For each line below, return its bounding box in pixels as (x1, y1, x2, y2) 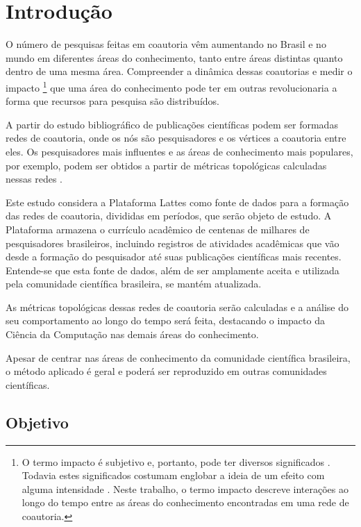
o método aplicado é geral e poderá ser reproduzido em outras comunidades (6, 364, 327, 378)
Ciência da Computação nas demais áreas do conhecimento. (6, 327, 259, 342)
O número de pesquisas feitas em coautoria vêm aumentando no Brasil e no (6, 37, 326, 51)
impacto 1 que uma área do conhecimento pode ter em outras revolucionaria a (6, 78, 337, 94)
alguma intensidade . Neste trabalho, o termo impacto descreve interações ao (22, 481, 349, 496)
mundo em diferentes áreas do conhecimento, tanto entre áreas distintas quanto (6, 50, 343, 65)
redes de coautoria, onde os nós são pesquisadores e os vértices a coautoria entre (6, 131, 346, 145)
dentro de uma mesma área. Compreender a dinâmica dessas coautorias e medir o (6, 64, 353, 78)
